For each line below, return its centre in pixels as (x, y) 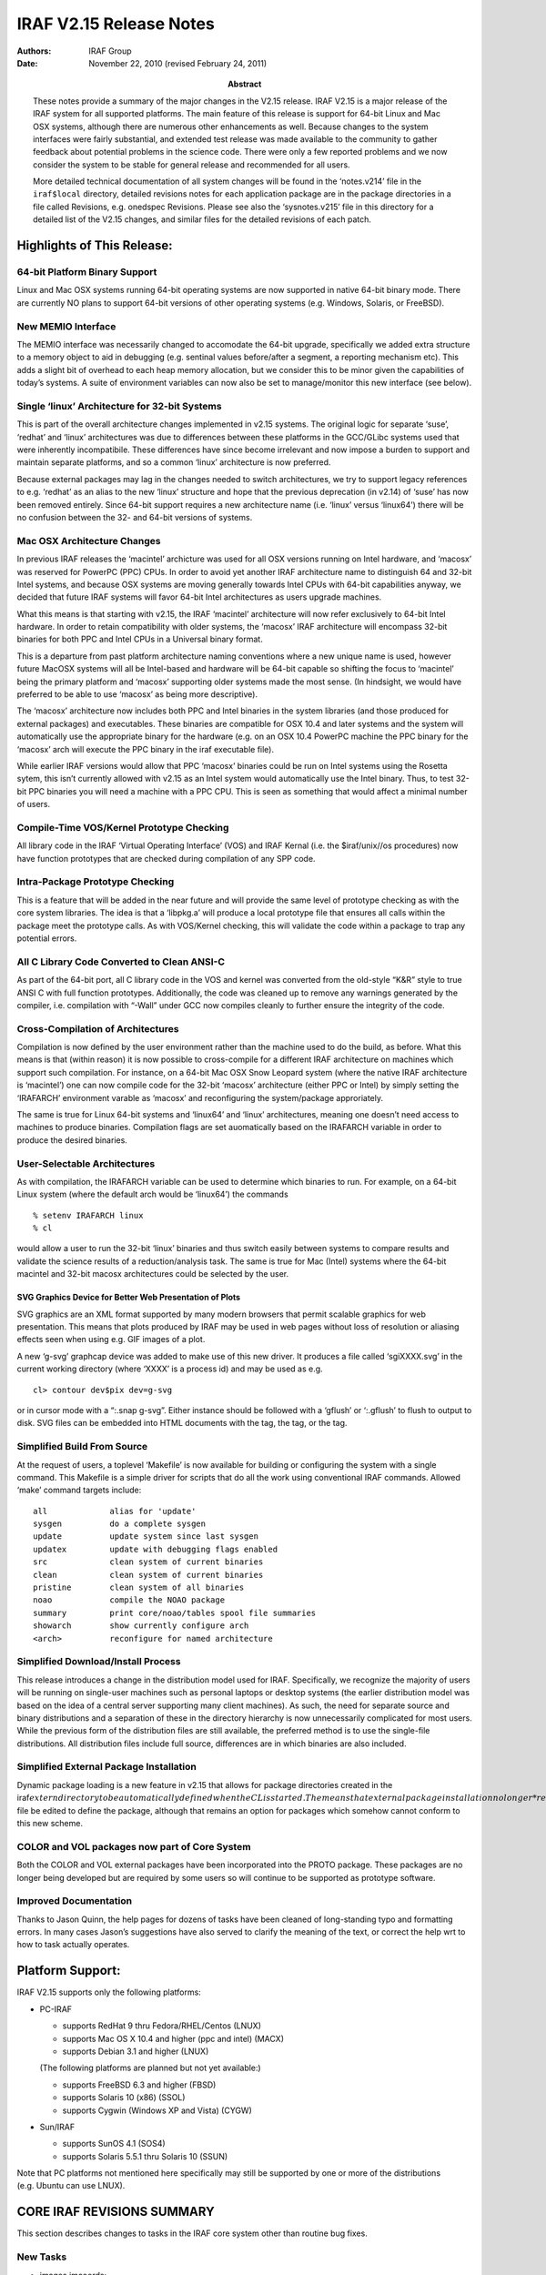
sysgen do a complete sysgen (120, 1524)
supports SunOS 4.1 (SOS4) (114, 2144)
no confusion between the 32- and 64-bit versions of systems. (135, 517)
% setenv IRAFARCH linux (88, 1215)
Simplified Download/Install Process (99, 1662)
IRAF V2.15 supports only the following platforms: (109, 1992)
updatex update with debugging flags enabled (155, 1549)
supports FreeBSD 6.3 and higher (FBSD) (139, 2085)
